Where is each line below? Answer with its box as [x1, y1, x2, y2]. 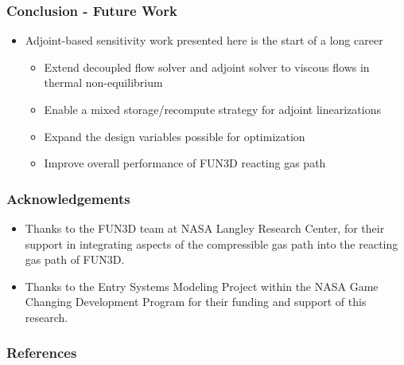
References [6, 343, 77, 363]
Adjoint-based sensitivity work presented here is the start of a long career [25, 32, 383, 49]
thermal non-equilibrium [44, 74, 163, 91]
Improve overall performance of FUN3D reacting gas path [44, 155, 326, 171]
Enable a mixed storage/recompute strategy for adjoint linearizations [44, 101, 381, 117]
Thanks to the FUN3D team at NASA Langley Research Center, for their [25, 220, 385, 236]
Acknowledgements [6, 188, 130, 208]
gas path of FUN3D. [25, 251, 125, 268]
